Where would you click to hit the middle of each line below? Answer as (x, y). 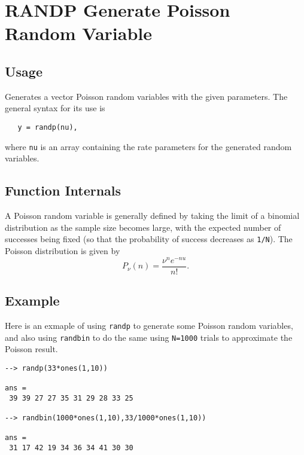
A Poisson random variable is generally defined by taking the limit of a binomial (152, 216)
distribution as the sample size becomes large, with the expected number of (143, 227)
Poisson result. (31, 349)
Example (32, 300)
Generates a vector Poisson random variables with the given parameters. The (146, 96)
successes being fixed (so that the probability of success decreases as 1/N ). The (149, 239)
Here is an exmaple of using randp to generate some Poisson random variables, (149, 325)
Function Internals (63, 190)
